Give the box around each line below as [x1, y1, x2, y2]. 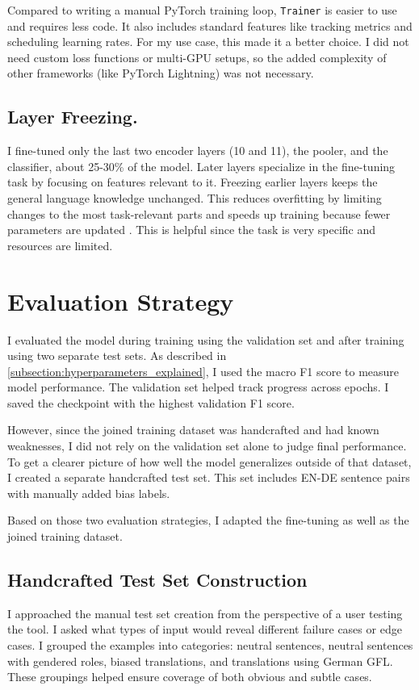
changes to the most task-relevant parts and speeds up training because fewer [7, 205, 391, 222]
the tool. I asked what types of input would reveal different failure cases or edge [7, 621, 402, 638]
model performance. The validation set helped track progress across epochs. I [7, 378, 389, 395]
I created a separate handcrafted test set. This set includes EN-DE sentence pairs [7, 469, 410, 486]
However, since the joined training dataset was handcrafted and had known [7, 421, 379, 438]
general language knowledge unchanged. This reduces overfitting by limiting [7, 190, 382, 207]
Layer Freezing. [7, 104, 138, 129]
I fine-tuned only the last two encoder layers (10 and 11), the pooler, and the [7, 142, 388, 159]
